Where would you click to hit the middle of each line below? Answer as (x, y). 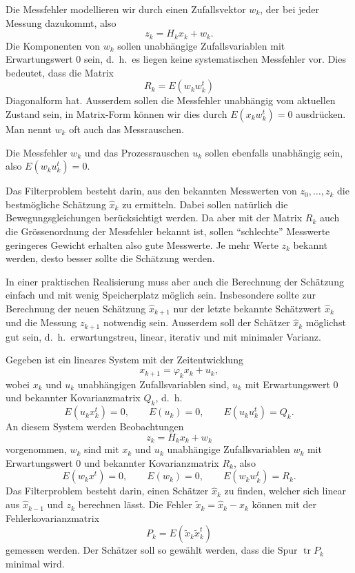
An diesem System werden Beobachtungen (95, 426)
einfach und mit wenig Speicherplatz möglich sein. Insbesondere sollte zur (161, 295)
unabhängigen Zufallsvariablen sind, (153, 384)
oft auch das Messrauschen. (126, 129)
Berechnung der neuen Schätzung (76, 308)
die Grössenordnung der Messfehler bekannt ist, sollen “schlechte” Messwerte (168, 231)
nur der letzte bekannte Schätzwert (247, 308)
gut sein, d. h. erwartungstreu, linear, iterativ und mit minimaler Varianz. (163, 336)
